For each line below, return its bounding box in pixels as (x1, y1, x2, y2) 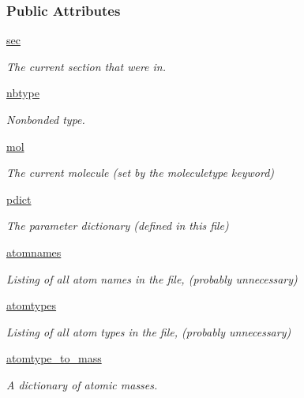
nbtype (6, 84, 40, 101)
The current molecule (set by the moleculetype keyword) (6, 164, 275, 181)
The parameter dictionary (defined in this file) (6, 217, 229, 234)
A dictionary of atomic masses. (6, 376, 158, 392)
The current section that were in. (6, 58, 166, 74)
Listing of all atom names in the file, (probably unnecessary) (6, 270, 298, 287)
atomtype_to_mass (6, 350, 102, 366)
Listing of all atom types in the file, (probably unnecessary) (6, 323, 291, 340)
